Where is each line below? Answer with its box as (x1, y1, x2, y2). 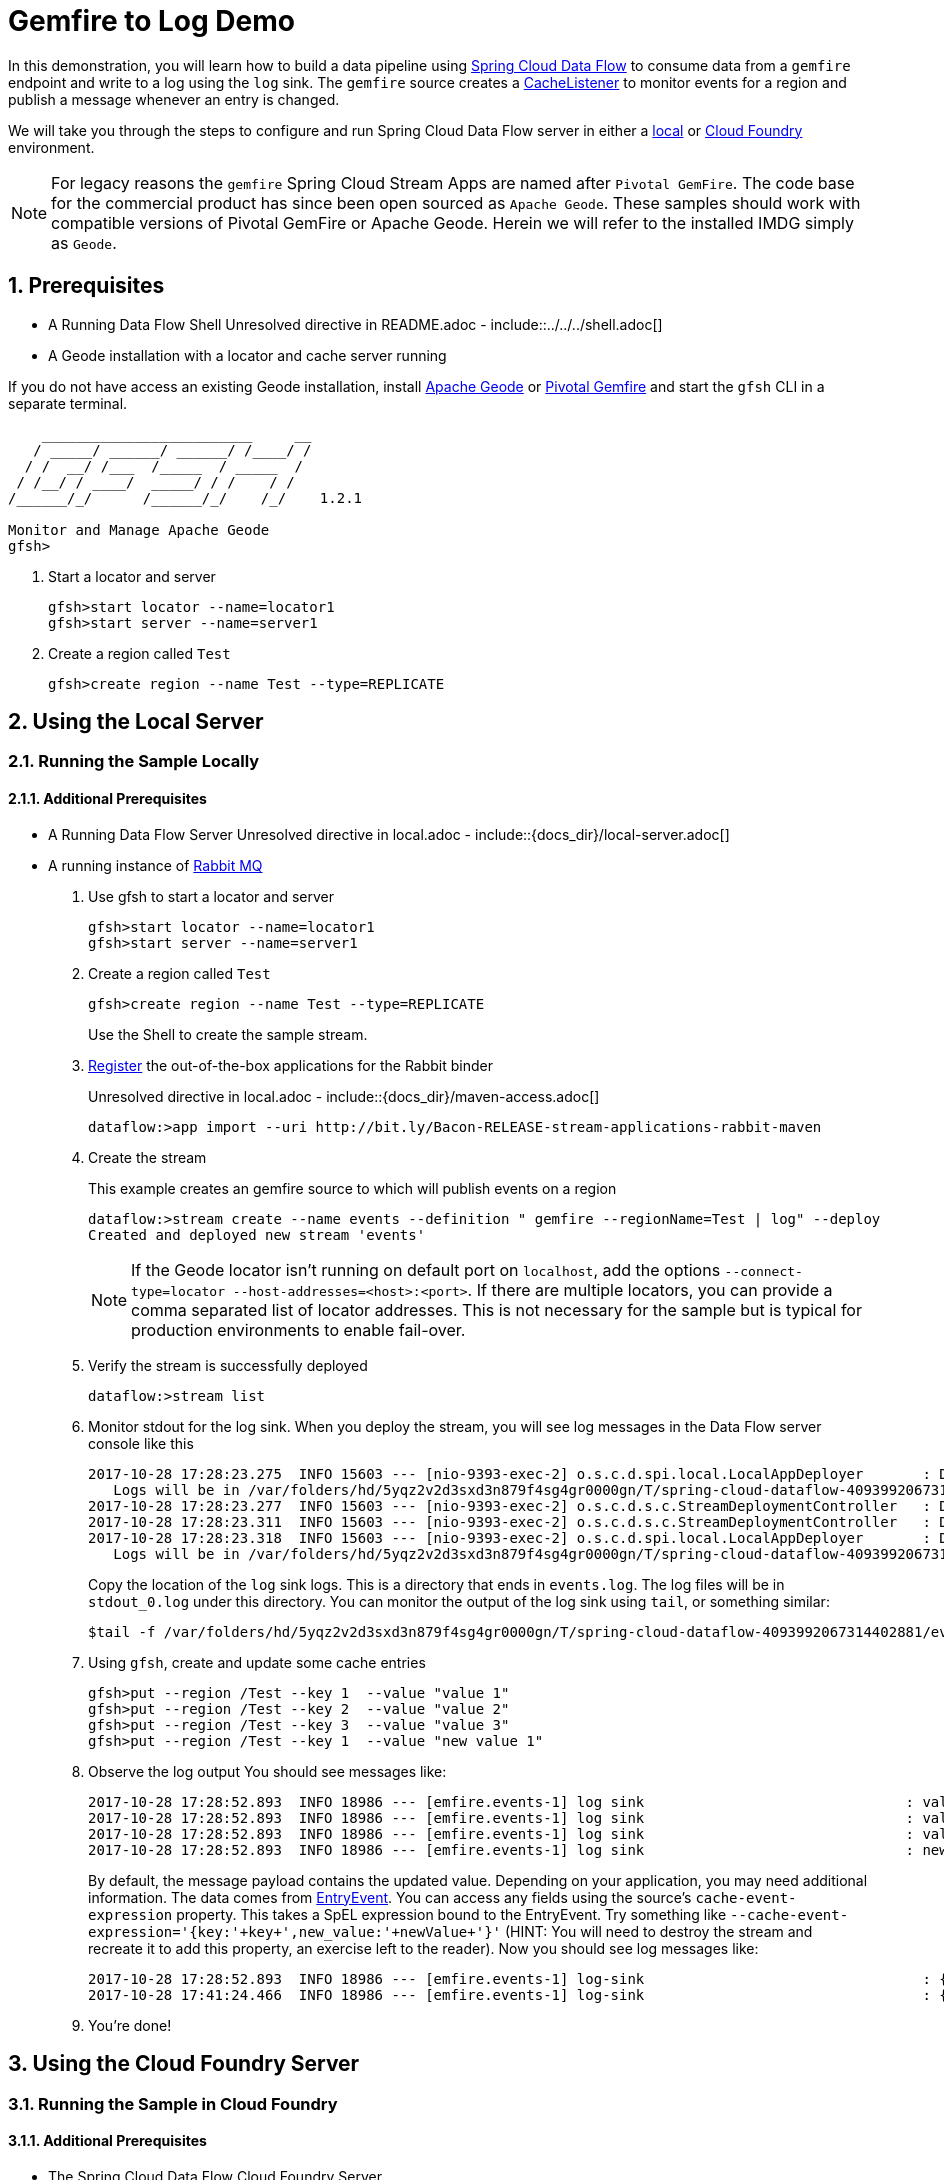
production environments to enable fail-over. (131, 1319, 466, 1340)
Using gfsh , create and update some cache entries (88, 1653, 426, 1671)
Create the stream (88, 1148, 207, 1166)
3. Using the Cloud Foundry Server (8, 2051, 360, 2077)
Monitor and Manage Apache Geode (8, 521, 270, 538)
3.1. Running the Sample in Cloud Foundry (8, 2093, 338, 2114)
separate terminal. (8, 394, 128, 412)
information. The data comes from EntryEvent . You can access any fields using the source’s (88, 1888, 692, 1906)
